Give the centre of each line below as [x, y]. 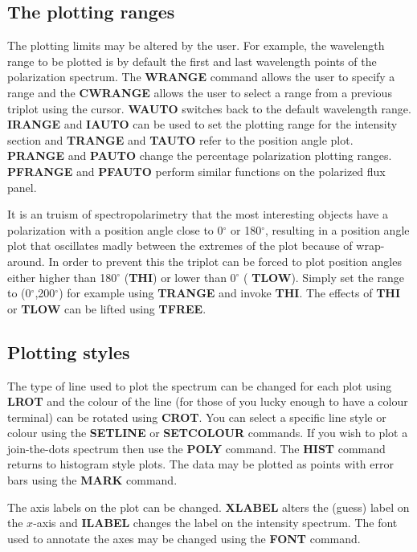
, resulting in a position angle [337, 229]
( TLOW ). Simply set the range [324, 277]
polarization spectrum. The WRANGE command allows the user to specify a [201, 77]
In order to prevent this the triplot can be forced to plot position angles [225, 261]
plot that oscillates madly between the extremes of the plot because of [180, 245]
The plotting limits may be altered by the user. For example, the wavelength [196, 45]
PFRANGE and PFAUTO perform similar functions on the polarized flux [196, 171]
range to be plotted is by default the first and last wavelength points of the [192, 61]
